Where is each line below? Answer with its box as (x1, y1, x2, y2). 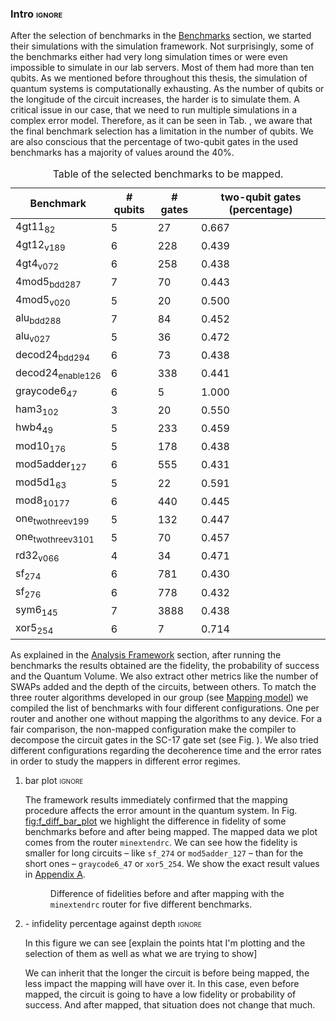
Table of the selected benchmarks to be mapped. (52, 167, 284, 181)
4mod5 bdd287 (15, 274, 82, 291)
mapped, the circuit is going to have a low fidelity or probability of (24, 988, 297, 1000)
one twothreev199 (15, 512, 90, 527)
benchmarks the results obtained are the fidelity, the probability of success (10, 659, 320, 671)
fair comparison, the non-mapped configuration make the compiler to (10, 723, 297, 735)
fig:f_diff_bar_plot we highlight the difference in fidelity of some (24, 815, 287, 827)
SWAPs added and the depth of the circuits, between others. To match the (10, 680, 317, 692)
